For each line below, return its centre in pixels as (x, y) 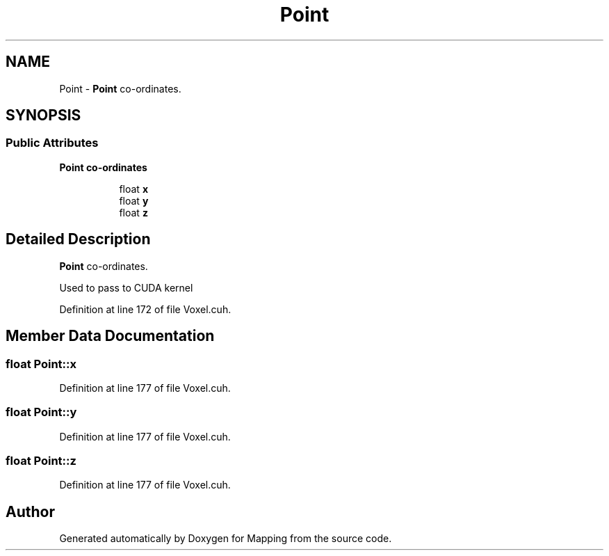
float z (133, 212)
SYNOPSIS (43, 116)
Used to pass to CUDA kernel (126, 287)
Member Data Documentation (110, 336)
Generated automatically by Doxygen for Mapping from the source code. (226, 539)
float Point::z (41, 461)
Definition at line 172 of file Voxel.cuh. (145, 309)
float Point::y (41, 412)
